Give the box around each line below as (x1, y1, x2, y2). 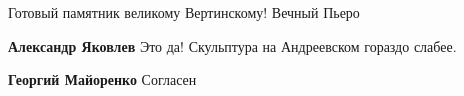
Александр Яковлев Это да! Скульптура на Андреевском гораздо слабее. (8, 35, 457, 56)
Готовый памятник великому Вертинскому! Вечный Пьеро (8, 2, 360, 22)
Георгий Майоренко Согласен (8, 69, 197, 90)
